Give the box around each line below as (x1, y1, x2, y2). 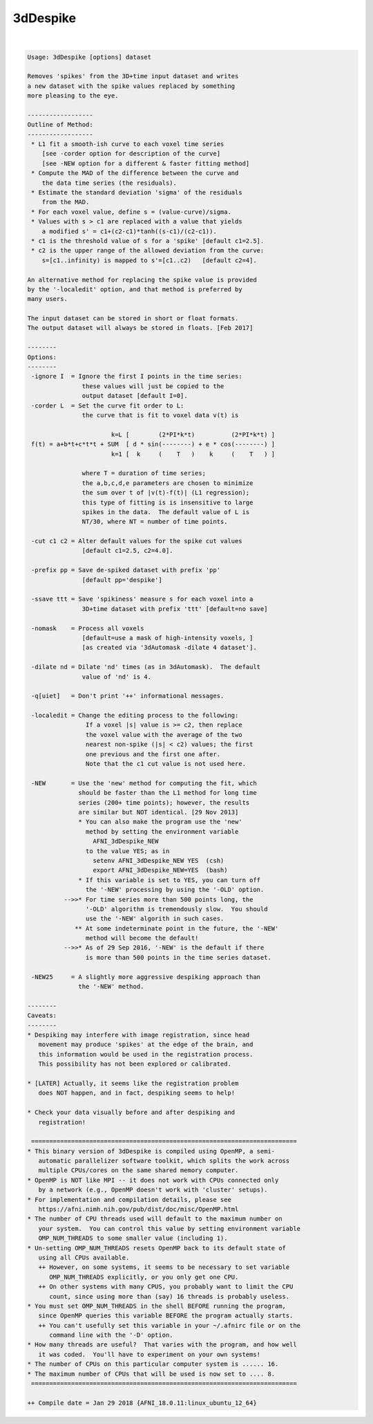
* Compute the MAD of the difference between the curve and (31, 170, 239, 177)
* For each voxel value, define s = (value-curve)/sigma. (31, 208, 231, 216)
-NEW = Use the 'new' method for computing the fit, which (31, 779, 257, 787)
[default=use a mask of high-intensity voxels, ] (82, 634, 254, 641)
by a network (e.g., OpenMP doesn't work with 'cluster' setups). (38, 1186, 268, 1194)
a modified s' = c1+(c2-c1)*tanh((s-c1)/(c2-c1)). (41, 227, 217, 235)
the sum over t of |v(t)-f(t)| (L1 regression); (82, 489, 250, 497)
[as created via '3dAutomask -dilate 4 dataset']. (82, 643, 257, 652)
